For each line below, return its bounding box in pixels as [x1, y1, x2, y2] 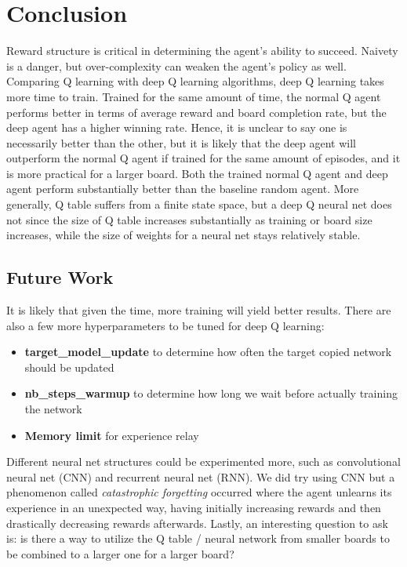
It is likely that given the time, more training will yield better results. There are [6, 302, 391, 318]
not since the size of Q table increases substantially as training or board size [6, 211, 372, 227]
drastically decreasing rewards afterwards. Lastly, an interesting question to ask [6, 514, 388, 531]
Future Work [6, 265, 114, 289]
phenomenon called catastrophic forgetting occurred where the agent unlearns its [6, 484, 392, 500]
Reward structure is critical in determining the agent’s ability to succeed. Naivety [6, 42, 398, 59]
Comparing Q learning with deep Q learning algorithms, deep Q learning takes [6, 73, 384, 89]
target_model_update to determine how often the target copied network [24, 343, 392, 360]
